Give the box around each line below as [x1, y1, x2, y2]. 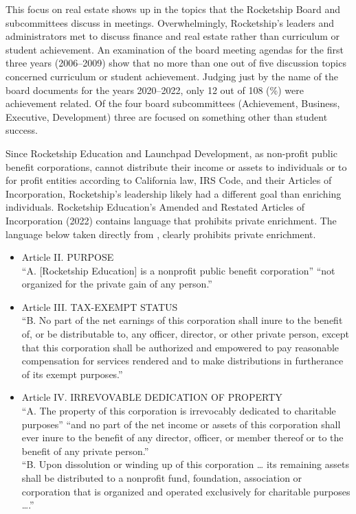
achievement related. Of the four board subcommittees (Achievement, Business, [5, 96, 340, 110]
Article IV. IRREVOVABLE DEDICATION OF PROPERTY [21, 390, 282, 404]
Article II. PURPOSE [21, 250, 114, 264]
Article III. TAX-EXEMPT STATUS [21, 299, 178, 314]
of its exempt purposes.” [21, 366, 123, 381]
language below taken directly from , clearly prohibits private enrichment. [5, 226, 316, 241]
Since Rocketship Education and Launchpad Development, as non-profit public [5, 145, 337, 160]
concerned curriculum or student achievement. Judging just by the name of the [5, 69, 338, 83]
